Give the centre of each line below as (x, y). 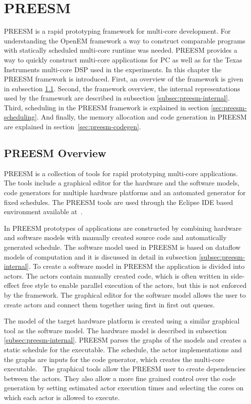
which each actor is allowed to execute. (62, 397)
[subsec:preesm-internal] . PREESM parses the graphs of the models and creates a (125, 340)
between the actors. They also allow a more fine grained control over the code (120, 378)
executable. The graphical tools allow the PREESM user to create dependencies (125, 369)
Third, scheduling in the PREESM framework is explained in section (106, 107)
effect (12, 285)
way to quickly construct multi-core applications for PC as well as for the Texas (123, 59)
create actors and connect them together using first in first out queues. (109, 304)
